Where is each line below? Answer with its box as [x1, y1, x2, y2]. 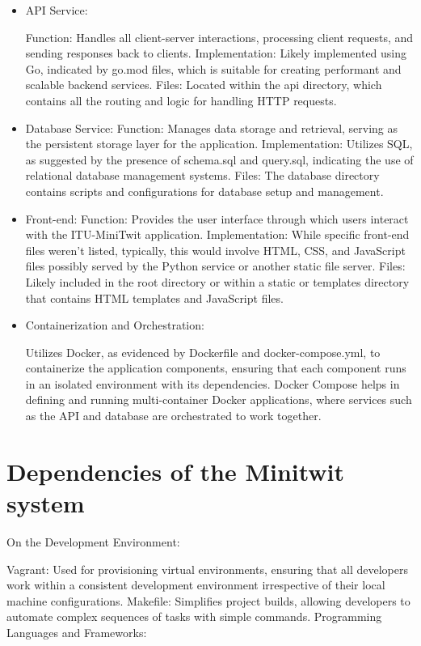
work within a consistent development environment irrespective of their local [6, 576, 385, 593]
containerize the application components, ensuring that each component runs [25, 359, 406, 376]
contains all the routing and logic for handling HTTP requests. [25, 91, 337, 108]
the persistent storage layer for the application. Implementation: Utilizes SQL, [25, 135, 413, 152]
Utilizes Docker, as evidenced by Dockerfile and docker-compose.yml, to [25, 343, 381, 360]
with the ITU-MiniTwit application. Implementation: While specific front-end [25, 226, 410, 243]
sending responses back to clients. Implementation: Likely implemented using [25, 45, 407, 62]
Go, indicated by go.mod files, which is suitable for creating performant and [25, 60, 402, 77]
